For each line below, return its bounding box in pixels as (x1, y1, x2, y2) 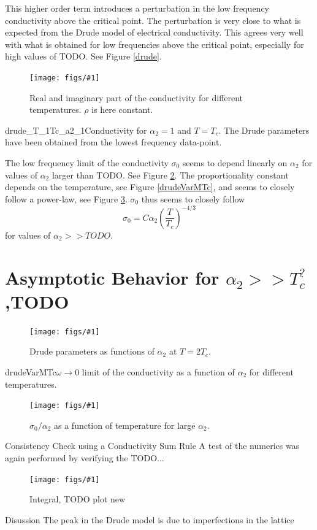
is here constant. (91, 103, 153, 116)
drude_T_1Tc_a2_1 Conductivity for (5, 123, 147, 136)
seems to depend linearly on (182, 156, 288, 169)
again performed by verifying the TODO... (5, 451, 164, 464)
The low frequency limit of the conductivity (5, 156, 169, 169)
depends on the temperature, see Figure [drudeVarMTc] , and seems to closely (5, 180, 295, 193)
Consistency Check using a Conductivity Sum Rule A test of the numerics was (5, 439, 300, 452)
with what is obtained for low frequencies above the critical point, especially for (5, 37, 304, 50)
